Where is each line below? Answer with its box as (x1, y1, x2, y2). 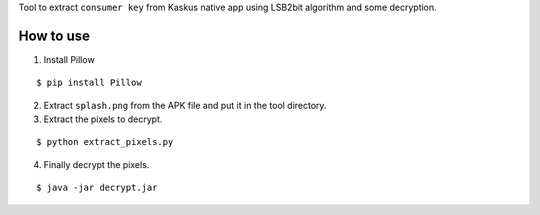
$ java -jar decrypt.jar (36, 182, 158, 194)
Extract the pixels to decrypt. (43, 113, 163, 125)
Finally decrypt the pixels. (43, 158, 150, 170)
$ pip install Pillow (36, 77, 142, 89)
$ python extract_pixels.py (36, 136, 174, 148)
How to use (18, 27, 90, 44)
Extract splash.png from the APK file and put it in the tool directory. (43, 99, 327, 111)
